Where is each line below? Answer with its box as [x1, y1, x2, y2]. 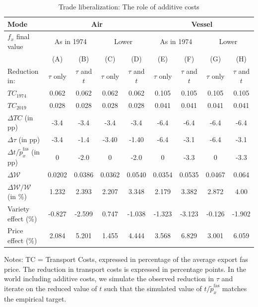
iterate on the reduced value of [4, 283, 97, 293]
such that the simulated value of [104, 283, 202, 293]
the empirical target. [4, 293, 66, 304]
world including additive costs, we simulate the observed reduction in [4, 273, 214, 284]
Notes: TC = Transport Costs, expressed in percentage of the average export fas [4, 254, 248, 264]
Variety [7, 204, 30, 214]
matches [222, 283, 247, 293]
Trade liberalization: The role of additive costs [59, 1, 199, 11]
